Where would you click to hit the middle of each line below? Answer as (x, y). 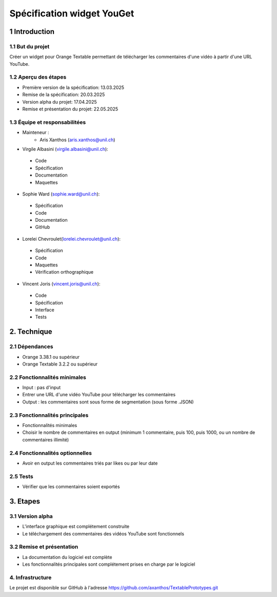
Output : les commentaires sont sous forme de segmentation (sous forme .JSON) (108, 402)
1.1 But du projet (29, 46)
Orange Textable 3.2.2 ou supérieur (60, 364)
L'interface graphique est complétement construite (76, 527)
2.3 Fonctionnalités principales (49, 415)
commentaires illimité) (46, 439)
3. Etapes (25, 501)
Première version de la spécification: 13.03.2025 (73, 87)
